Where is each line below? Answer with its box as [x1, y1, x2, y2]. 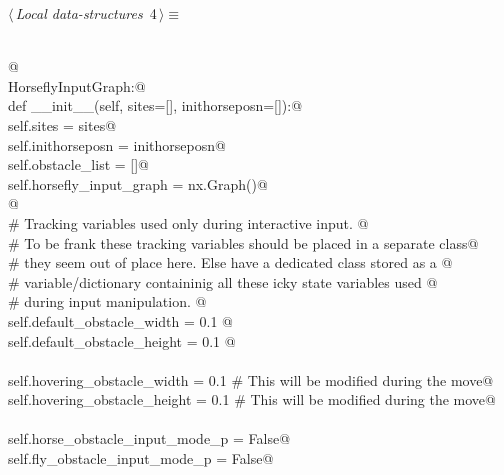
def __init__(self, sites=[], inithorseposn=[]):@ [8, 95, 303, 116]
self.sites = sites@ [8, 114, 117, 135]
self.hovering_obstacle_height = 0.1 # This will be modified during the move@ [8, 389, 496, 410]
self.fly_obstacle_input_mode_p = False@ [8, 448, 274, 469]
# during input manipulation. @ [8, 291, 207, 312]
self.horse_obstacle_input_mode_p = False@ [8, 428, 291, 449]
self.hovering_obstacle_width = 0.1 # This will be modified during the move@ [8, 369, 494, 390]
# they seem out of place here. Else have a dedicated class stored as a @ [8, 252, 453, 273]
